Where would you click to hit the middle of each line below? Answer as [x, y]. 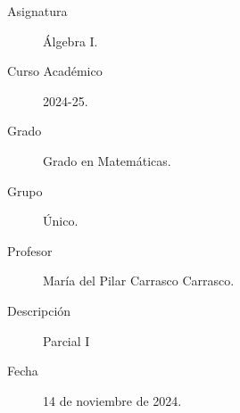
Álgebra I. [70, 41]
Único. [61, 221]
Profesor [30, 250]
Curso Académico [55, 71]
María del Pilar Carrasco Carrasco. [139, 281]
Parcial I [66, 340]
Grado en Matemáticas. [107, 160]
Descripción [39, 310]
